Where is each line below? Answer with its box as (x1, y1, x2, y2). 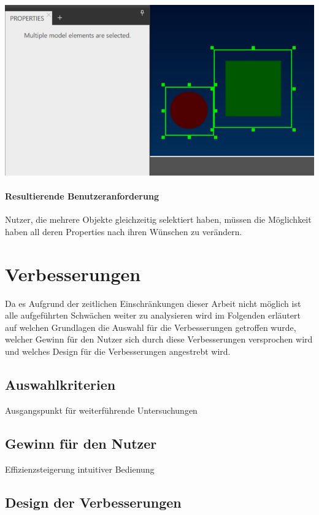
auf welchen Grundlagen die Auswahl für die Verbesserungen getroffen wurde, (5, 320, 296, 333)
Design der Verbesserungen (5, 492, 182, 511)
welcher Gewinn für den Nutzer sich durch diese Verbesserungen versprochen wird (5, 333, 313, 346)
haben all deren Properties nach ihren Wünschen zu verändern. (5, 225, 242, 238)
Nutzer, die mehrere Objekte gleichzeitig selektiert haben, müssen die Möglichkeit (5, 213, 312, 226)
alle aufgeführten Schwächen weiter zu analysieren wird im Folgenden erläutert (5, 309, 301, 322)
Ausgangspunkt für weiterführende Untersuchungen (5, 403, 198, 416)
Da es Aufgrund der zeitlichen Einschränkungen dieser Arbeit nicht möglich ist (5, 296, 301, 309)
